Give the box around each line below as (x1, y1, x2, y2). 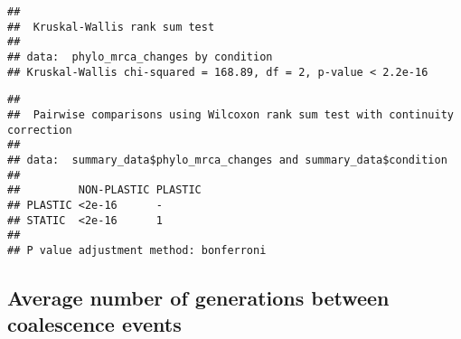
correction (7, 123, 72, 137)
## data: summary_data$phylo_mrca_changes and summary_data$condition (7, 153, 447, 166)
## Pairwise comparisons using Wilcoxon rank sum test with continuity (7, 108, 454, 121)
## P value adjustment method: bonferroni (7, 243, 267, 257)
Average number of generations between (7, 283, 390, 311)
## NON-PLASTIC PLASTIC (7, 184, 202, 197)
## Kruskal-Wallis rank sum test (7, 20, 215, 33)
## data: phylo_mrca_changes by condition (7, 50, 273, 63)
